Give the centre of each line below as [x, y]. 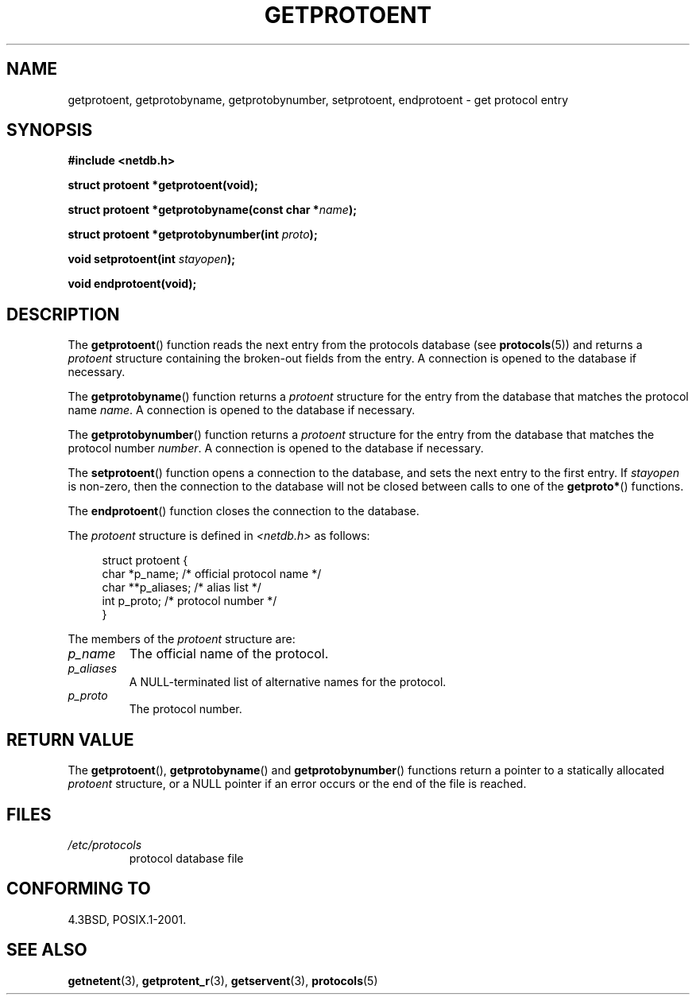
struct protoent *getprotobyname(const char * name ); [212, 210]
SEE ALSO [47, 950]
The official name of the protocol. [229, 654]
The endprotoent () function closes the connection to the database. [244, 511]
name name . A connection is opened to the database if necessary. [242, 410]
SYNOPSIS [50, 130]
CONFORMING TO [79, 889]
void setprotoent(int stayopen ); [151, 259]
